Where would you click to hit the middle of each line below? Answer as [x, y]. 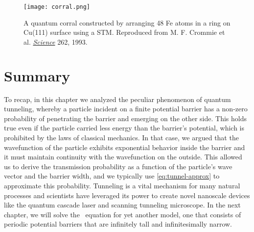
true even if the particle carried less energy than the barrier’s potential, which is [124, 128]
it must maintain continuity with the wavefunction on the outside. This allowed [123, 157]
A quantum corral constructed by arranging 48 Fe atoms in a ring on [127, 22]
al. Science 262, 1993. [56, 41]
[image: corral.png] [57, 7]
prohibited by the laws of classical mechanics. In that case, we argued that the [121, 137]
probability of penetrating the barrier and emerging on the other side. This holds [126, 118]
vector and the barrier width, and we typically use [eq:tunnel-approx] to [112, 176]
